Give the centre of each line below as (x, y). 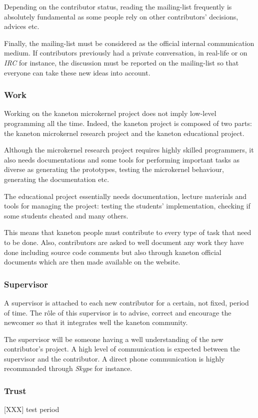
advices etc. (22, 26)
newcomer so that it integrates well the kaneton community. (96, 322)
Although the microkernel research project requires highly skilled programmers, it (129, 150)
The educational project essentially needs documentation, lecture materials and (125, 196)
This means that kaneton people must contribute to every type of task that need (128, 232)
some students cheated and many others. (66, 215)
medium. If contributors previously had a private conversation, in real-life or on (126, 53)
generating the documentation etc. (57, 179)
